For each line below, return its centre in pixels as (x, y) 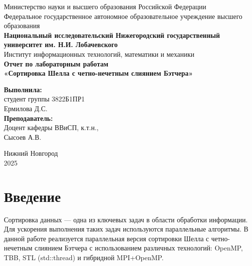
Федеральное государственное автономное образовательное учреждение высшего (123, 16)
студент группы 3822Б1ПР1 (44, 99)
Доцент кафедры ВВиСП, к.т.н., (51, 127)
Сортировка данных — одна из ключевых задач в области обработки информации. (126, 219)
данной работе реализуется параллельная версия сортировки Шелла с (107, 238)
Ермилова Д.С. (26, 108)
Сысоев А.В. (23, 137)
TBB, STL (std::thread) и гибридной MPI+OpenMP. (84, 257)
